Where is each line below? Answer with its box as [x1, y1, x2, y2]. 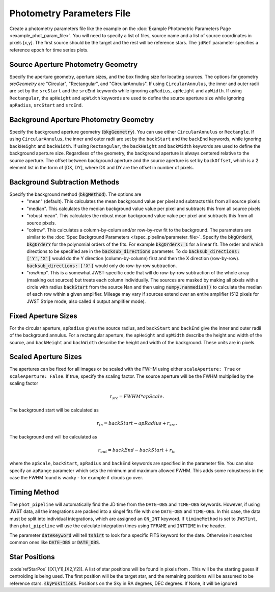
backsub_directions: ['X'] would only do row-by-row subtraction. [26, 263, 177, 269]
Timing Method [9, 487, 59, 497]
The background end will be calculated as [9, 433, 97, 440]
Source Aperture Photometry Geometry [9, 60, 138, 69]
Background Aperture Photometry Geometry [9, 115, 154, 124]
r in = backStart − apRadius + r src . [97, 421, 177, 427]
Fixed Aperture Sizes [9, 312, 77, 320]
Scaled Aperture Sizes [9, 352, 82, 362]
